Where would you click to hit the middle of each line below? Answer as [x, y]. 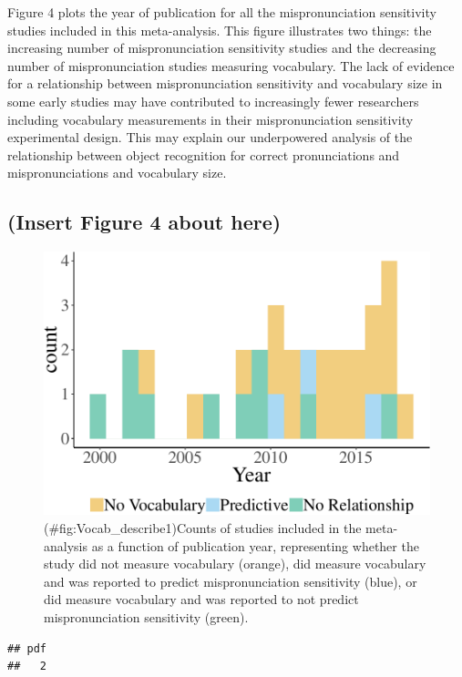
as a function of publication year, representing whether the [255, 545]
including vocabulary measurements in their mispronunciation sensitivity [210, 119]
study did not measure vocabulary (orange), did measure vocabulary [235, 564]
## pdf [27, 648]
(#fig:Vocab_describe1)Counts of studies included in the [203, 527]
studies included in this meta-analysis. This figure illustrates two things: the [220, 30]
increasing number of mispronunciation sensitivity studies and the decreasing [222, 48]
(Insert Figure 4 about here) [144, 222]
